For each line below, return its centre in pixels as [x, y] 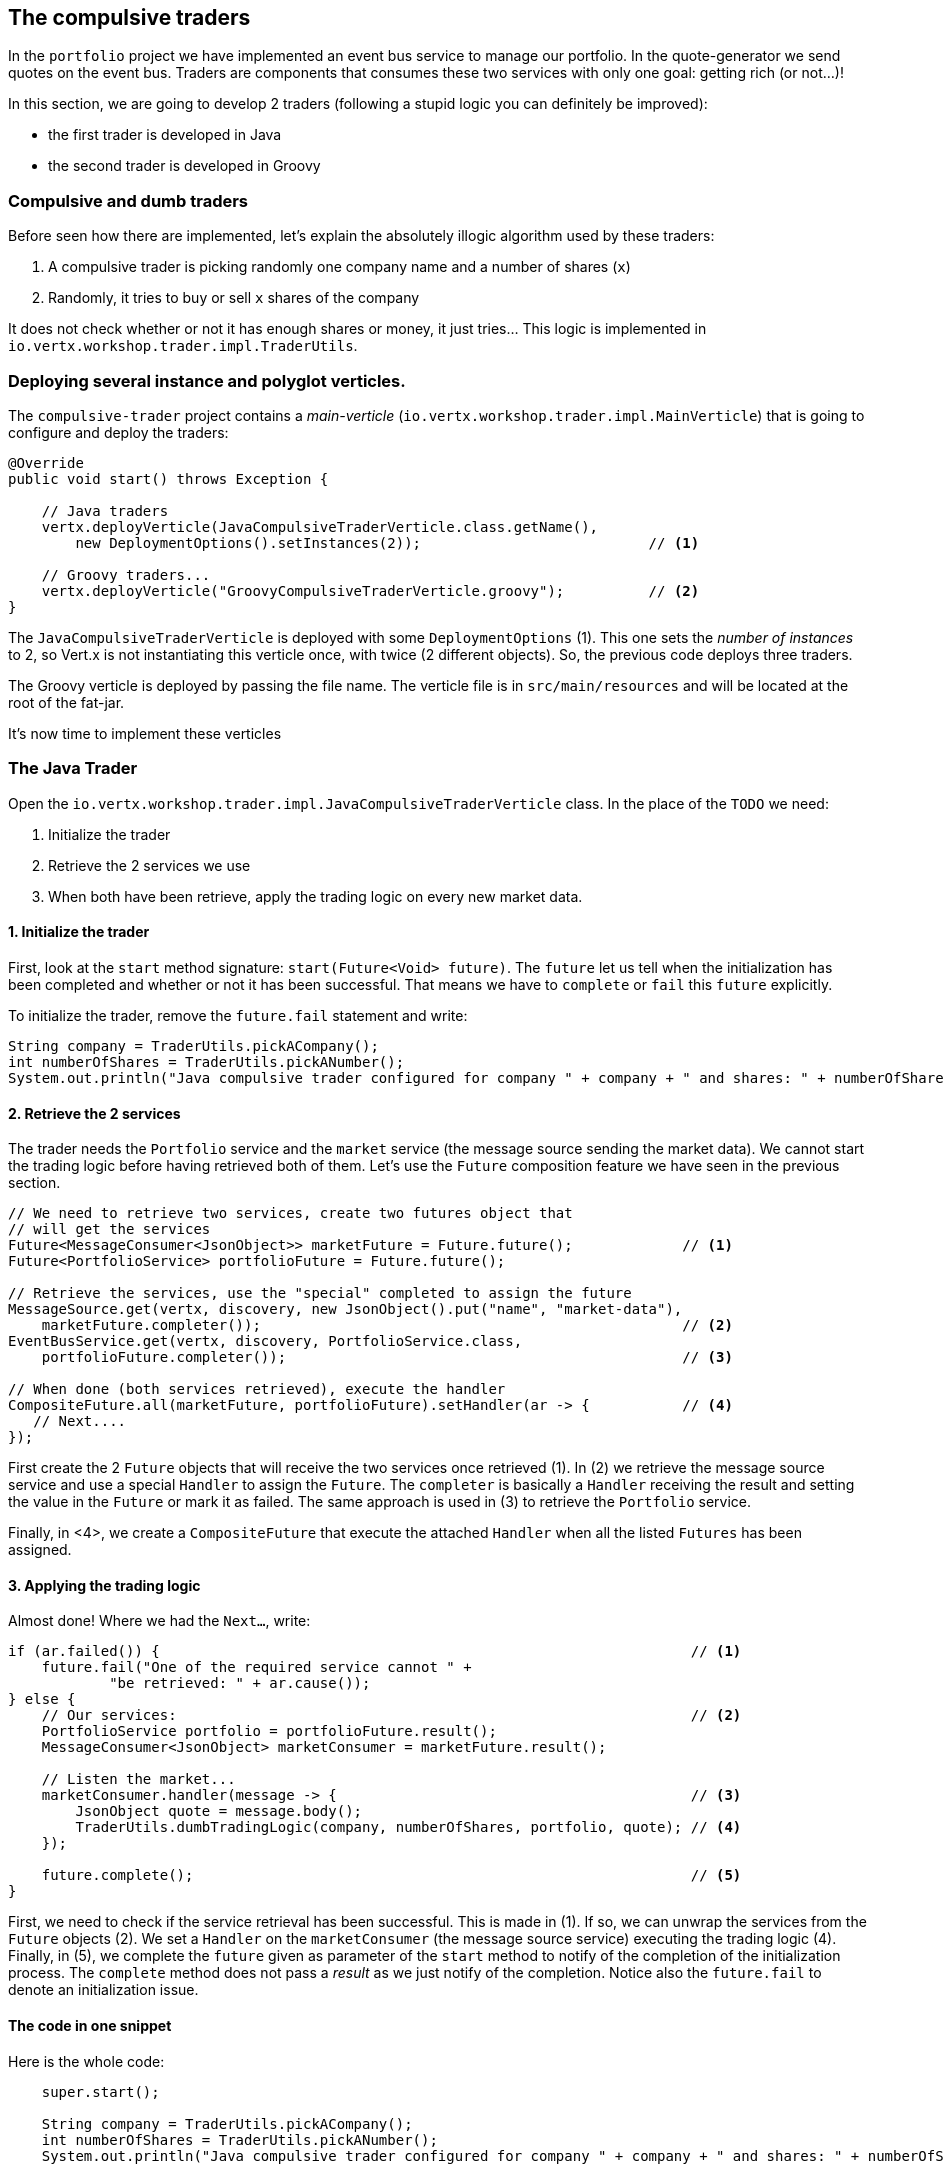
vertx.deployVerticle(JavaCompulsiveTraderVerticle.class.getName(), [320, 526]
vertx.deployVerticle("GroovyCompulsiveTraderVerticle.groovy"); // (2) [370, 590]
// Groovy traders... [126, 574]
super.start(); [100, 2091]
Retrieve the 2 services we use [149, 865]
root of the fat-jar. [66, 702]
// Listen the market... [138, 1779]
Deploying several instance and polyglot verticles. [207, 380]
